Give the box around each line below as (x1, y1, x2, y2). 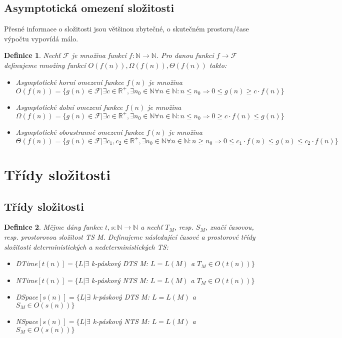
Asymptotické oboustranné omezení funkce (15, 126, 144, 137)
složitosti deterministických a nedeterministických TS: (4, 241, 168, 252)
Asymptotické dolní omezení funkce (15, 101, 123, 112)
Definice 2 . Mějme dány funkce (4, 222, 103, 232)
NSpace (15, 316, 38, 326)
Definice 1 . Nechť (4, 50, 60, 60)
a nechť (140, 222, 163, 232)
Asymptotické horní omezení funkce (15, 76, 124, 87)
